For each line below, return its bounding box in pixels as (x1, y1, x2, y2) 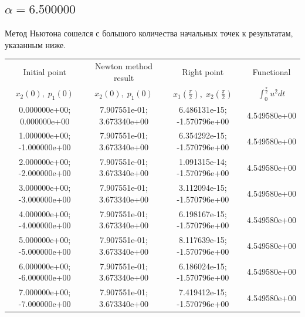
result (113, 71, 134, 83)
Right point (182, 65, 224, 77)
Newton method (95, 60, 153, 72)
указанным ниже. (5, 38, 66, 50)
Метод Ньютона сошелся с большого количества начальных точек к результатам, (5, 27, 293, 39)
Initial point (23, 65, 66, 77)
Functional (252, 65, 291, 77)
